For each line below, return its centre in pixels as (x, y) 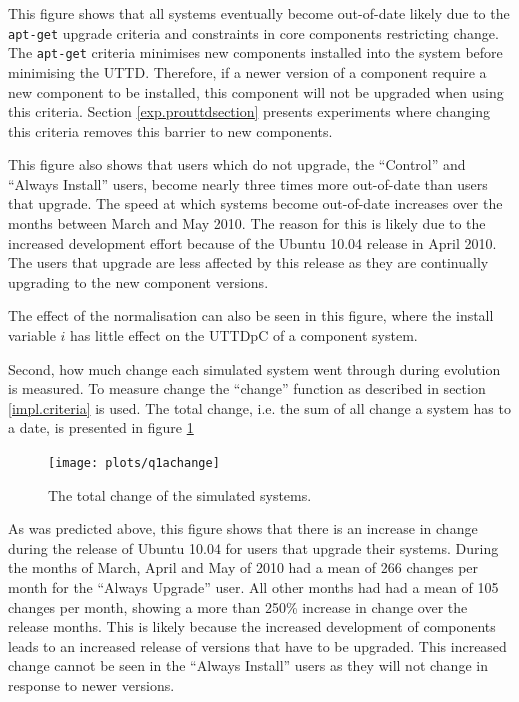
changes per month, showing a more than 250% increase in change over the (238, 606)
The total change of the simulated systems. (180, 494)
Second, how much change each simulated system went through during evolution (254, 368)
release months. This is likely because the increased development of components (252, 626)
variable (32, 335)
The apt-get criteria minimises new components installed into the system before (255, 52)
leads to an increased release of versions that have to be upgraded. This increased (257, 645)
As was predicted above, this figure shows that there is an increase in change (243, 528)
